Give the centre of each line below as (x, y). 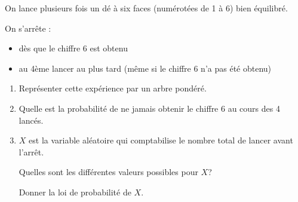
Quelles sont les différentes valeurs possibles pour (108, 172)
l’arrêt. (31, 151)
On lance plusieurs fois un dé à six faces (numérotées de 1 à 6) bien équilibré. (146, 8)
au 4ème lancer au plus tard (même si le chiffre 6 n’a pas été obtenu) (145, 68)
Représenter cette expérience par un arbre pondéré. (113, 88)
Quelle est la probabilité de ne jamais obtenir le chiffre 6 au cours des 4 (149, 108)
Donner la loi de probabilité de (75, 192)
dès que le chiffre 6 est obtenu (73, 48)
